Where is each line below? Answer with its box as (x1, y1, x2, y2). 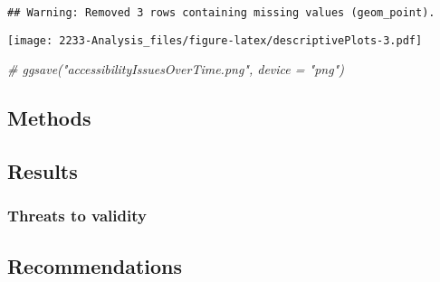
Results (7, 157, 78, 185)
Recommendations (7, 251, 182, 279)
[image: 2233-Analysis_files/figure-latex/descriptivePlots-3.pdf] (7, 33, 423, 47)
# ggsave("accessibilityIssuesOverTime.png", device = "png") (7, 60, 344, 79)
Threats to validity (7, 204, 147, 227)
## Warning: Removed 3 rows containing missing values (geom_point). (7, 6, 435, 19)
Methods (7, 104, 91, 132)
